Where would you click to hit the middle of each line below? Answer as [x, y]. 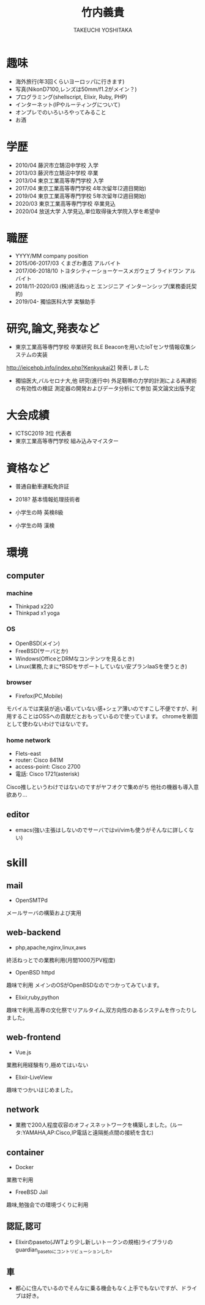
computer [25, 575]
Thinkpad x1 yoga [37, 613]
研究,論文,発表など [53, 328]
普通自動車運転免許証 [42, 487]
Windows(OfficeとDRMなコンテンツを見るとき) [75, 659]
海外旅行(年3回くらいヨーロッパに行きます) [70, 81]
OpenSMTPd [31, 900]
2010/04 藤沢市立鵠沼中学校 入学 [57, 165]
